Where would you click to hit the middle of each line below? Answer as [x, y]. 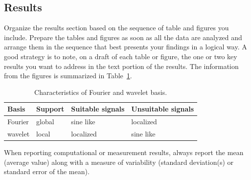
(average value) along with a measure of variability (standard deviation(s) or [119, 162]
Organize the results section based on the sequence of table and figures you [116, 28]
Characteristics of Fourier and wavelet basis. [101, 92]
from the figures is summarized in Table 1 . [68, 76]
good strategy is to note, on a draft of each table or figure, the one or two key [121, 56]
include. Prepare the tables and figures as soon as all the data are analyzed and [123, 37]
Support [50, 109]
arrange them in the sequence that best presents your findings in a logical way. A [125, 47]
